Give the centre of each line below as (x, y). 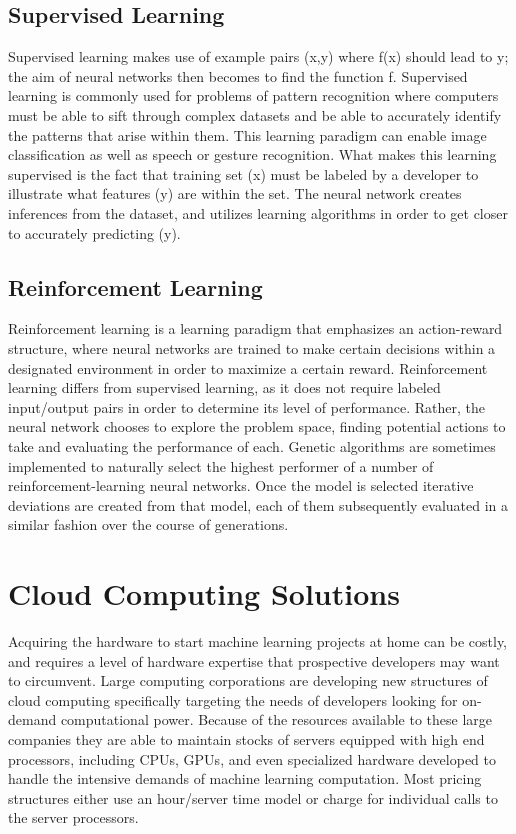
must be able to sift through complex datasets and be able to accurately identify (255, 114)
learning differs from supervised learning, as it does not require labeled (224, 387)
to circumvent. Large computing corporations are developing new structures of (248, 680)
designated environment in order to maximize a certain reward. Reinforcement (248, 367)
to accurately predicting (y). (94, 232)
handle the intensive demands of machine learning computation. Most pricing (245, 778)
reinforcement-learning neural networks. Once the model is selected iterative (241, 485)
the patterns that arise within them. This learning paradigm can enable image (247, 134)
